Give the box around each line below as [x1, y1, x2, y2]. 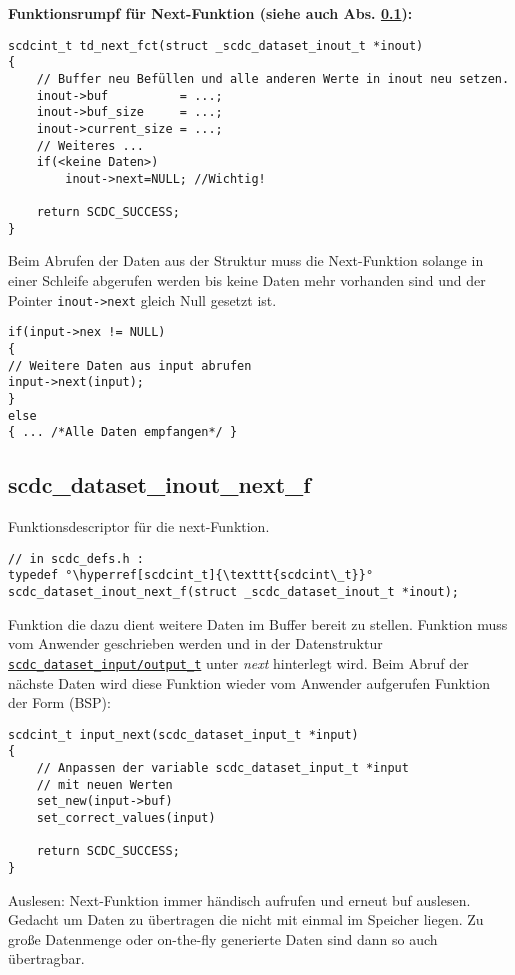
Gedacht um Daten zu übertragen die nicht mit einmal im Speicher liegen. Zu [8, 909, 484, 930]
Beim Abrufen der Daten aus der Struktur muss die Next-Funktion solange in [8, 250, 484, 271]
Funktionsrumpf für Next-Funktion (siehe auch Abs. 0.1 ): [8, 3, 413, 23]
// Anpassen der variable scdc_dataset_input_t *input [36, 761, 409, 776]
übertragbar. [8, 948, 85, 969]
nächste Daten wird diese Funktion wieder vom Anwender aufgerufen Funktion [8, 672, 490, 693]
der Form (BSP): [8, 692, 111, 713]
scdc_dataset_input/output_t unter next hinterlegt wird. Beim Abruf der [8, 652, 469, 673]
